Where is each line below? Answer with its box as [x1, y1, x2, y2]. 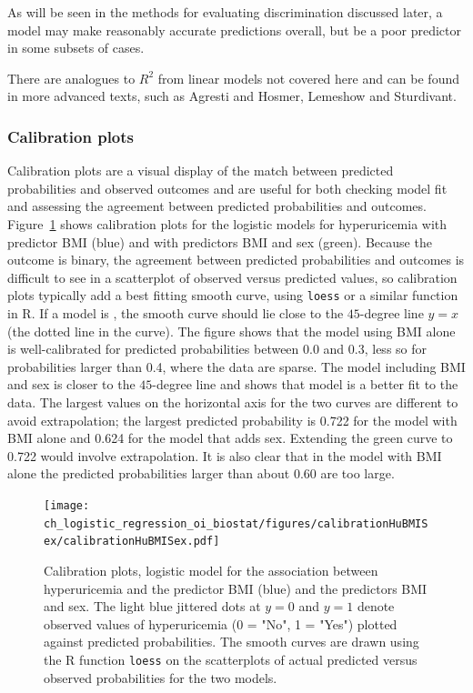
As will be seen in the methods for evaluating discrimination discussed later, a [7, 3, 443, 21]
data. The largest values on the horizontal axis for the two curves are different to [7, 392, 458, 411]
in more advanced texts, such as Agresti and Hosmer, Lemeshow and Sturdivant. [7, 86, 457, 105]
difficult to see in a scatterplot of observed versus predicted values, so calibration [7, 267, 458, 286]
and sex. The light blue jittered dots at [44, 597, 261, 616]
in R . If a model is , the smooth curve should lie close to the [7, 304, 344, 322]
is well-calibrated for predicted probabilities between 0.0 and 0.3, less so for [7, 339, 428, 358]
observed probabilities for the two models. [44, 668, 277, 687]
